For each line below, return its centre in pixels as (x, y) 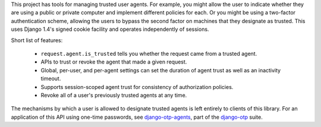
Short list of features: (37, 40)
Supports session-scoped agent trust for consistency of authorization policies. (137, 87)
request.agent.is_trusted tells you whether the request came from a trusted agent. (149, 53)
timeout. (51, 79)
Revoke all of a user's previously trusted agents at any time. (114, 95)
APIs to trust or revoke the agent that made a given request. (114, 62)
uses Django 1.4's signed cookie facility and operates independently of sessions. (110, 29)
